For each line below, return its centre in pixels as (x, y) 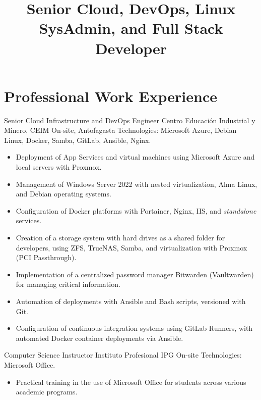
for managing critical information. (68, 284)
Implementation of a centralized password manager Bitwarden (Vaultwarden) (135, 274)
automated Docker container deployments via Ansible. (100, 338)
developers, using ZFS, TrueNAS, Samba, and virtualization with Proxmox (132, 247)
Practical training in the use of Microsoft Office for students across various (131, 382)
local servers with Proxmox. (59, 167)
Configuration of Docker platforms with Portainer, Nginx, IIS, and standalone (136, 210)
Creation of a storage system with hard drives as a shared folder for (120, 238)
